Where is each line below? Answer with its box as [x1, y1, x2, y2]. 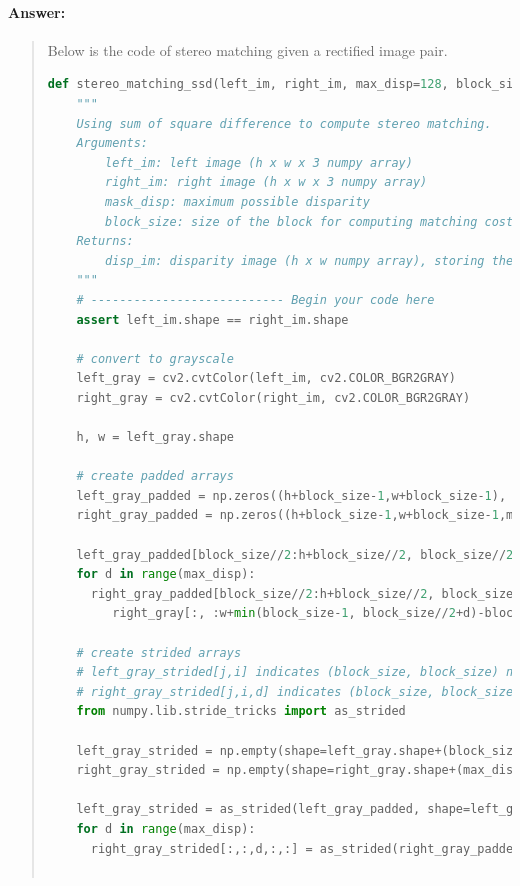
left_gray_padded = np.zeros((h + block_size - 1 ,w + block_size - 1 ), [76, 488, 507, 503]
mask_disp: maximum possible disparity [105, 194, 370, 209]
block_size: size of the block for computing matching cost [105, 214, 514, 229]
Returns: [76, 234, 134, 249]
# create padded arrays [76, 469, 234, 484]
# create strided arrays [76, 645, 242, 660]
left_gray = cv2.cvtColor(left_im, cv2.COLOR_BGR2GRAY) [76, 371, 456, 386]
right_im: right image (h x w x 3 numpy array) [105, 175, 428, 190]
